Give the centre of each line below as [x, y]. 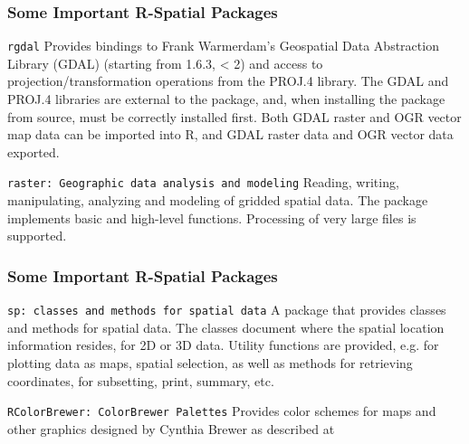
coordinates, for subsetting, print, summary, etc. [141, 380]
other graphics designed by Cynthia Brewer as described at [171, 428]
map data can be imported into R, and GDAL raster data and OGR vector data [230, 134]
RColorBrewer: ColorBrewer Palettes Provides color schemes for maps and [222, 411]
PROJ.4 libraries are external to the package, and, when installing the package [226, 99]
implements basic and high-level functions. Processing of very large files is [212, 217]
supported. [37, 236]
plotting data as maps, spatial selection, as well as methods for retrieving [210, 362]
